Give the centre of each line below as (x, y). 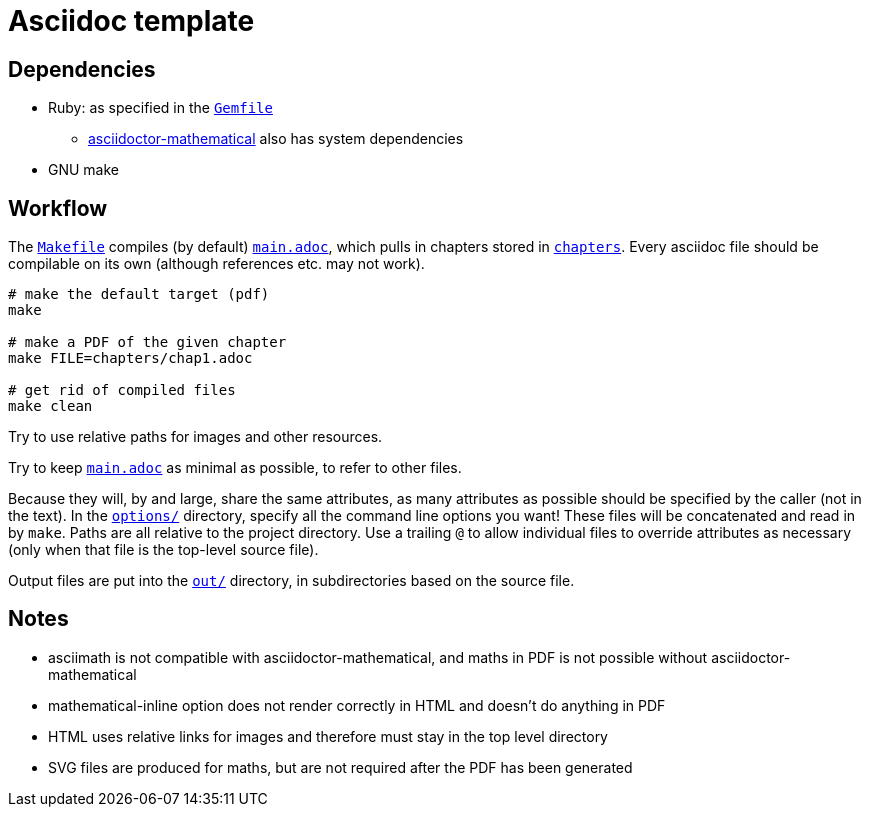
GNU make (84, 170)
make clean (50, 406)
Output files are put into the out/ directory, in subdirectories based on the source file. (291, 581)
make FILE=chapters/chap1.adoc (130, 358)
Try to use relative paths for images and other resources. (195, 437)
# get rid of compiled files (122, 390)
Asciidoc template (131, 21)
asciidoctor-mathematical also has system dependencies (276, 139)
